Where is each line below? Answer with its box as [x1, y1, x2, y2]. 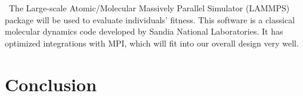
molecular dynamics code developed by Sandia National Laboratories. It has [5, 25, 283, 38]
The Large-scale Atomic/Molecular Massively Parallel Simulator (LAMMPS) [8, 2, 290, 14]
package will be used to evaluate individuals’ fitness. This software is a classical [5, 13, 295, 26]
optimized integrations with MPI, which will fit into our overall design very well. [5, 36, 299, 49]
